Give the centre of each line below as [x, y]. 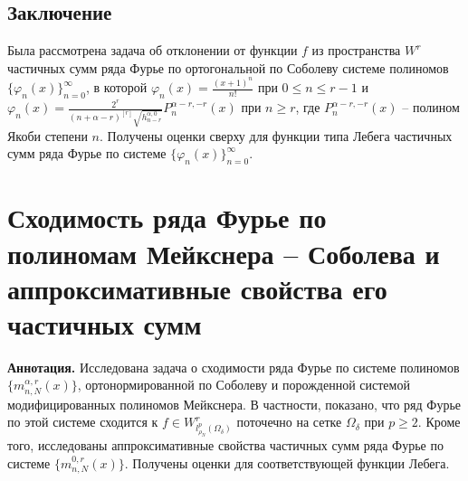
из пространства [356, 50]
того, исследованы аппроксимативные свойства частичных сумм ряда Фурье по [225, 445]
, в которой [117, 87]
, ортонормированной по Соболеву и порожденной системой [244, 385]
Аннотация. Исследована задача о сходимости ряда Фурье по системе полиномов [234, 367]
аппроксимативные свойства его [197, 288]
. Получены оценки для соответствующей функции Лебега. [287, 462]
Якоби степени [48, 135]
